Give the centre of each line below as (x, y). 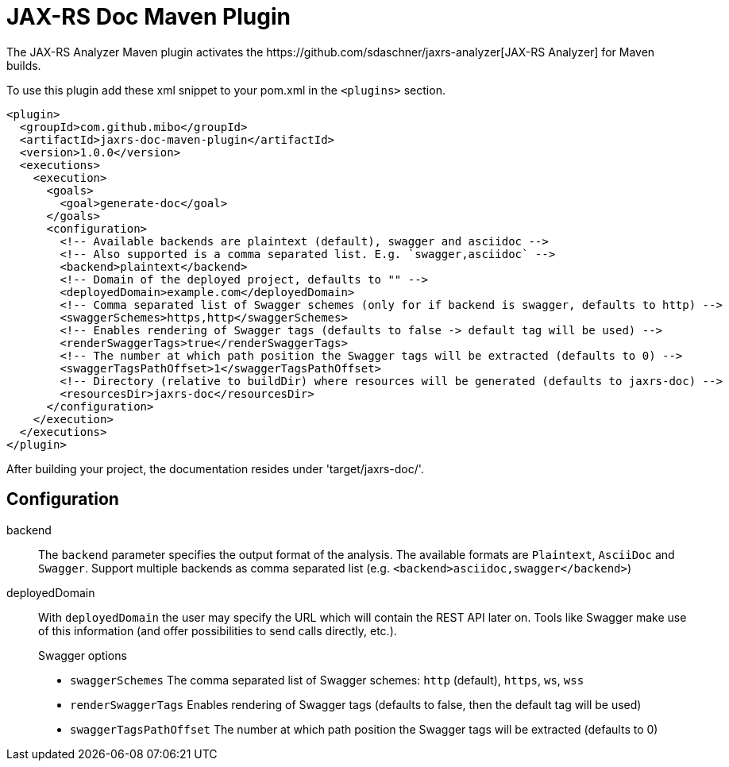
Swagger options (83, 655)
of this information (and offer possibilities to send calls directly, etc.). (218, 630)
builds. (24, 65)
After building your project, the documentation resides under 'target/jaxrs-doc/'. (215, 468)
